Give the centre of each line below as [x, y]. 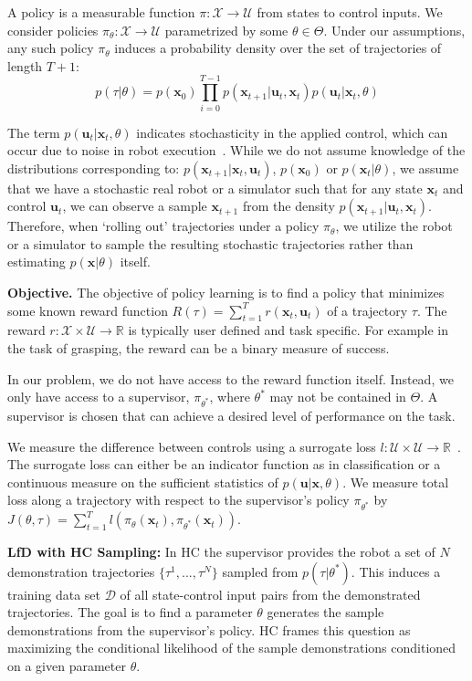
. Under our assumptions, [394, 30]
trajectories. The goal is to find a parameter [130, 612]
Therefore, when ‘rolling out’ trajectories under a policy [163, 226]
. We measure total [396, 482]
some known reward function [88, 310]
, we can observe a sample [135, 206]
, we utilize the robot [394, 226]
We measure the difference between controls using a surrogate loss [192, 446]
